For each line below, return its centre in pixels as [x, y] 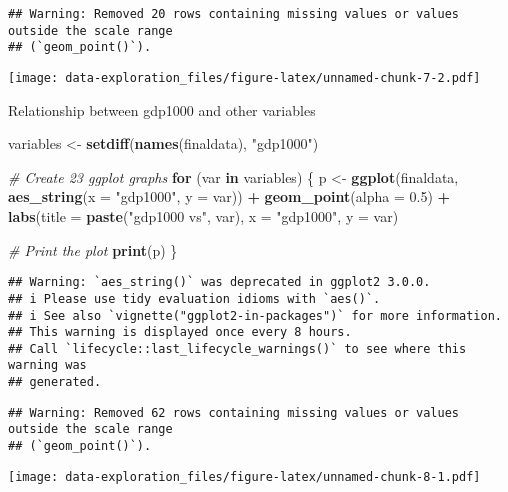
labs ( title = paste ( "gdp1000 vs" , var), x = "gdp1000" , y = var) [203, 216]
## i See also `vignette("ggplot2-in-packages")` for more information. [255, 315]
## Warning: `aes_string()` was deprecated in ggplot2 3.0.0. [219, 282]
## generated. [55, 382]
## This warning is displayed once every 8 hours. [180, 332]
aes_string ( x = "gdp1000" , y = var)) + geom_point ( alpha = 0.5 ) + [229, 196]
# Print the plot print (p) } [93, 249]
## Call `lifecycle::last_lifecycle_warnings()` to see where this [237, 348]
